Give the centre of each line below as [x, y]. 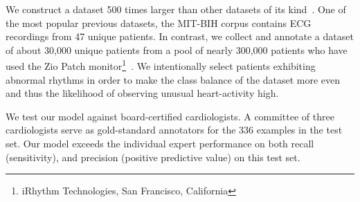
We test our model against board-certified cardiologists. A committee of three [170, 116]
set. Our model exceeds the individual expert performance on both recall [160, 143]
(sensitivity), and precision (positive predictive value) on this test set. [153, 157]
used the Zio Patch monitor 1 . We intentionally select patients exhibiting [161, 65]
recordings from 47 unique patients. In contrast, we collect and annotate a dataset [180, 36]
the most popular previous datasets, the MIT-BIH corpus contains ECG [159, 22]
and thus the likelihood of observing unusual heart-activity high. [142, 93]
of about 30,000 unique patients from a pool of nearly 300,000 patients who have [177, 49]
